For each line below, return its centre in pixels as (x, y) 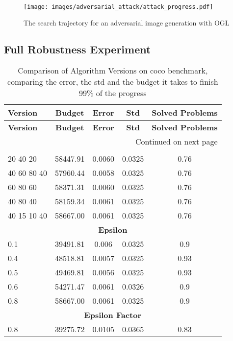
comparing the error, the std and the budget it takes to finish (113, 82)
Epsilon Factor (113, 315)
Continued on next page (177, 142)
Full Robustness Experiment (78, 49)
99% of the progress (113, 93)
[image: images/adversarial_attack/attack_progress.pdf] (118, 7)
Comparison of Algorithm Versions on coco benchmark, (113, 71)
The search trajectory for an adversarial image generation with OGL (127, 22)
